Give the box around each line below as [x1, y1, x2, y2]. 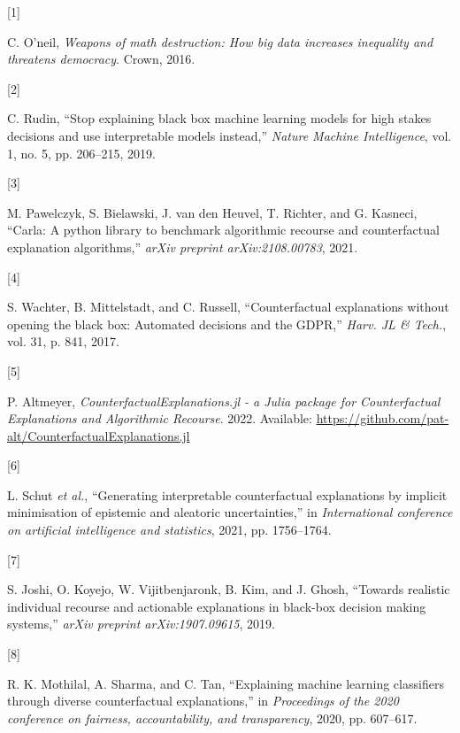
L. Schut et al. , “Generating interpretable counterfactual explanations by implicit [7, 485, 448, 504]
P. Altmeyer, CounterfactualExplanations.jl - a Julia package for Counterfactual [7, 391, 441, 410]
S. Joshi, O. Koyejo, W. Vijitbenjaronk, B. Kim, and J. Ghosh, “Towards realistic [7, 580, 450, 598]
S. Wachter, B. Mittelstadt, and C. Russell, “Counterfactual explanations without [7, 297, 449, 316]
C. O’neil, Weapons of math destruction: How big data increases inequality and [7, 32, 433, 50]
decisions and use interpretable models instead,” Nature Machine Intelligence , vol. [7, 126, 452, 144]
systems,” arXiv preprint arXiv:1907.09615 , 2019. [7, 614, 275, 633]
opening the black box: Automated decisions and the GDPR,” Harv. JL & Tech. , [7, 314, 447, 333]
